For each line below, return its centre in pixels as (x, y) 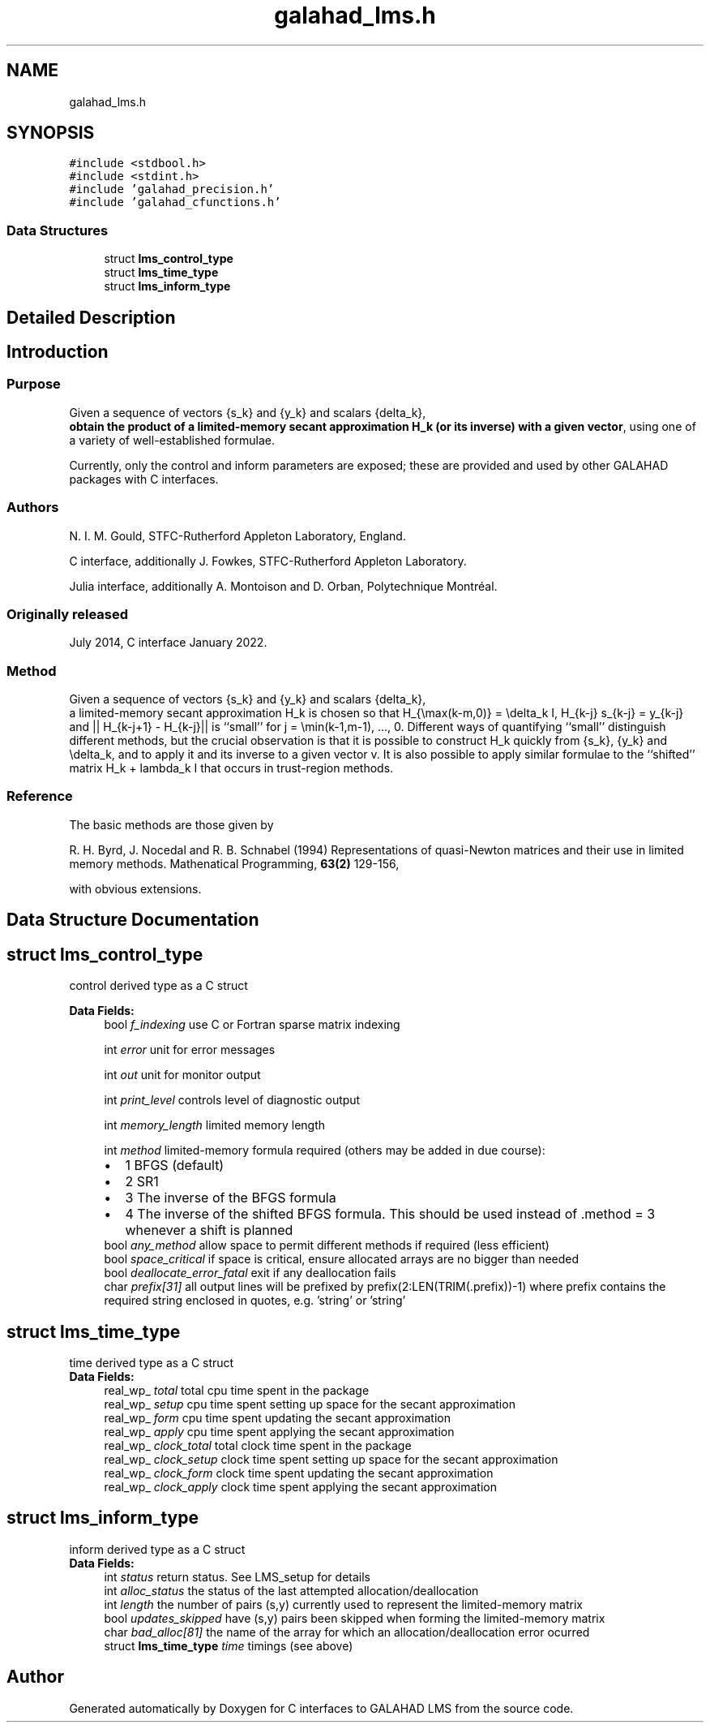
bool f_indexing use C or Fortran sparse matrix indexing (252, 1025)
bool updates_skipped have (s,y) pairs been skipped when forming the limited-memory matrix (355, 1618)
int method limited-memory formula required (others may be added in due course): (325, 1151)
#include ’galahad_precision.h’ (172, 189)
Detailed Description (91, 317)
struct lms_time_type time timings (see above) (229, 1645)
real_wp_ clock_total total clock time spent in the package (258, 1445)
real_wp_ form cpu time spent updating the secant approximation (277, 1417)
